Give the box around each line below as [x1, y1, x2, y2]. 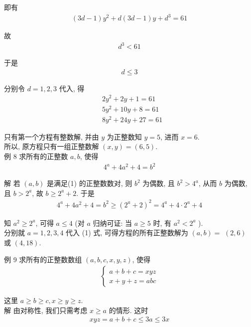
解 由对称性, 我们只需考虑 [4, 305, 88, 315]
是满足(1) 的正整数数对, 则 [47, 178, 132, 188]
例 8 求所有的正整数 [4, 151, 68, 161]
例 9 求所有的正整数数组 [4, 254, 82, 264]
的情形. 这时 [109, 305, 148, 315]
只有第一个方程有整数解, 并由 [4, 131, 99, 142]
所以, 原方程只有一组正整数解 [4, 141, 99, 152]
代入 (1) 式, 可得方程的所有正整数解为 [66, 227, 188, 238]
